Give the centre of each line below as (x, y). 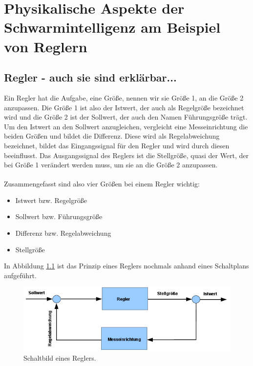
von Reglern (46, 46)
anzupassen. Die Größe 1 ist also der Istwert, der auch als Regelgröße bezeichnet (124, 107)
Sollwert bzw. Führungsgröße (59, 216)
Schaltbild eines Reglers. (60, 358)
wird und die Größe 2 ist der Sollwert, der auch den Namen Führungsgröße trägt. (126, 117)
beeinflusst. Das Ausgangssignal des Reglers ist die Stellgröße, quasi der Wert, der (126, 155)
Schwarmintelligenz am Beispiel (112, 27)
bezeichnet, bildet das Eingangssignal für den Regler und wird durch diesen (117, 145)
